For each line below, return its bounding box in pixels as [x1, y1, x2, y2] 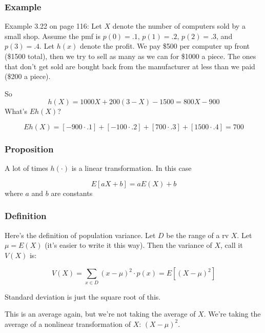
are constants [51, 187, 93, 198]
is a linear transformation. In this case [71, 163, 192, 173]
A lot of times [5, 163, 48, 173]
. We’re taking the [203, 308, 261, 319]
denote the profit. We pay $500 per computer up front [79, 41, 250, 51]
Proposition [5, 142, 54, 155]
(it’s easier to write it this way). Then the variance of [45, 240, 212, 250]
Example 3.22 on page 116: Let [5, 21, 102, 31]
